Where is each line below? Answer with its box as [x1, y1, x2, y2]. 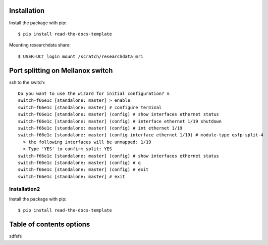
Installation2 [9, 186, 40, 193]
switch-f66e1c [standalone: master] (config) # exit [18, 167, 149, 172]
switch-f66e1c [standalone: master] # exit [18, 173, 125, 179]
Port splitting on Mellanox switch [9, 66, 113, 75]
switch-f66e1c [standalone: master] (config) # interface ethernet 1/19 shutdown [18, 119, 222, 124]
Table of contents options [9, 220, 90, 229]
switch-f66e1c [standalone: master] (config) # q [18, 160, 141, 165]
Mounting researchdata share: [9, 42, 71, 48]
